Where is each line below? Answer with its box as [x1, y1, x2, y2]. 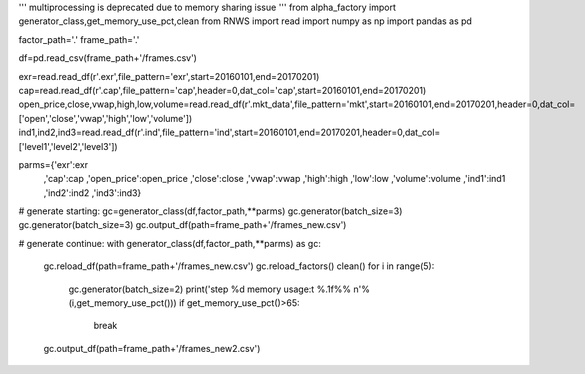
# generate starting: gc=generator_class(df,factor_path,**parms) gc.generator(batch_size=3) [18, 205, 403, 217]
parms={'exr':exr [18, 158, 89, 170]
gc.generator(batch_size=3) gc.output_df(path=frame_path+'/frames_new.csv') [18, 219, 347, 231]
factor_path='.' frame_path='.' [18, 33, 140, 45]
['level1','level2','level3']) [18, 140, 119, 152]
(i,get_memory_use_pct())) [68, 297, 177, 309]
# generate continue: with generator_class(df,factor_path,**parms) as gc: [18, 237, 322, 249]
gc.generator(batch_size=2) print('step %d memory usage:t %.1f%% [68, 283, 352, 295]
